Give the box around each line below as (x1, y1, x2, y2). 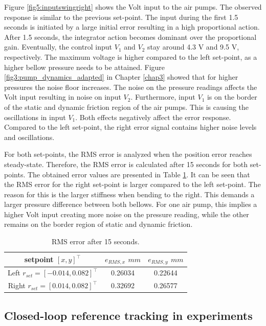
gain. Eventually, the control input (4, 41, 113, 52)
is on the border (207, 91, 257, 102)
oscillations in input (4, 111, 66, 122)
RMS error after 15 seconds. (51, 236, 140, 247)
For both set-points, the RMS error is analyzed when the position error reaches (4, 149, 252, 159)
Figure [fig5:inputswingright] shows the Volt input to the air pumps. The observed (4, 2, 262, 12)
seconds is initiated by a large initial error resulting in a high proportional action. (4, 21, 260, 32)
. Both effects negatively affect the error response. (75, 111, 231, 122)
